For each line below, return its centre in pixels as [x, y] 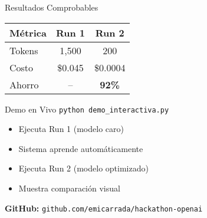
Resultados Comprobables [52, 7]
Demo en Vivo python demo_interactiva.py [87, 109]
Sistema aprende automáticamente [81, 148]
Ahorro [24, 84]
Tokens [24, 50]
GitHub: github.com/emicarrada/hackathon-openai [104, 208]
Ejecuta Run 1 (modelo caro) [71, 129]
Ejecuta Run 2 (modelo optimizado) [83, 168]
